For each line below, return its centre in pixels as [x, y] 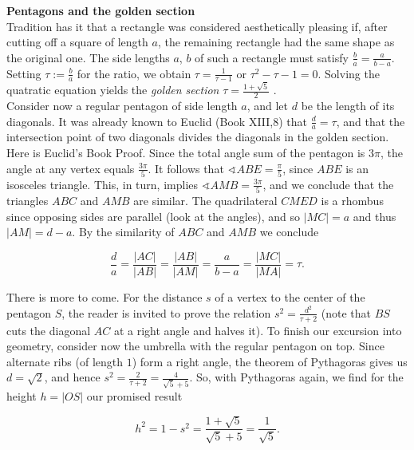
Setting [24, 73]
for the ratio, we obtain [134, 73]
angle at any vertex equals [71, 168]
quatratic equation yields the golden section [113, 90]
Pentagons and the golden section [101, 10]
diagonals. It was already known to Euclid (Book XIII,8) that [157, 121]
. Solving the [349, 73]
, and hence [72, 377]
